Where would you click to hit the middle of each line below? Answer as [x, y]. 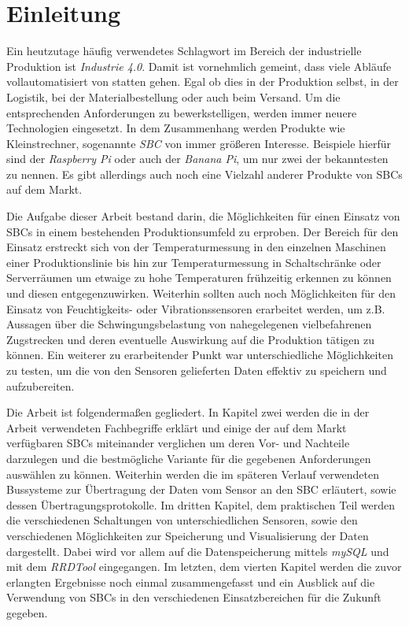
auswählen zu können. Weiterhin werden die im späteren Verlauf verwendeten [193, 474]
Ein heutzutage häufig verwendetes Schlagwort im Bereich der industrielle [184, 51]
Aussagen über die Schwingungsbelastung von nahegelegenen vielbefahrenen [189, 324]
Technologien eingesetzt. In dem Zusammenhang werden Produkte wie [176, 128]
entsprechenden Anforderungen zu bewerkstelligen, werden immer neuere [182, 112]
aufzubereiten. [41, 385]
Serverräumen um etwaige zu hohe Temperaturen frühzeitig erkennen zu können [199, 278]
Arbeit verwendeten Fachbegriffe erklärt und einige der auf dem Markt [177, 427]
